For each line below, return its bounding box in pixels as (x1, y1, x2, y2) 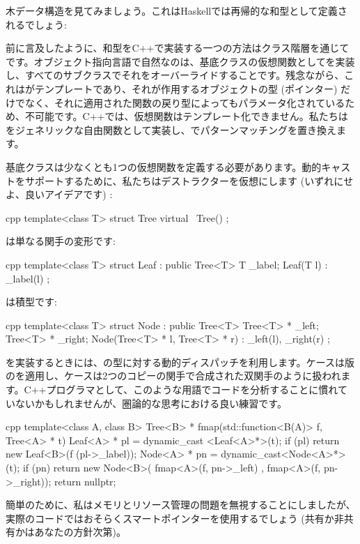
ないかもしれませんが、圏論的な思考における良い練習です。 (15, 395, 287, 410)
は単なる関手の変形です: (6, 234, 116, 248)
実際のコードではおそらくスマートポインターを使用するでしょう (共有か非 (6, 511, 344, 525)
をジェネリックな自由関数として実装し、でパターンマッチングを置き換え (6, 122, 336, 137)
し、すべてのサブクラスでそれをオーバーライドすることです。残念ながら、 (6, 68, 345, 82)
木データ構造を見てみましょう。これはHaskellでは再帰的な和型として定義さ (6, 3, 347, 17)
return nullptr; (54, 474, 116, 488)
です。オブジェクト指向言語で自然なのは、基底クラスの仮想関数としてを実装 (6, 54, 355, 68)
